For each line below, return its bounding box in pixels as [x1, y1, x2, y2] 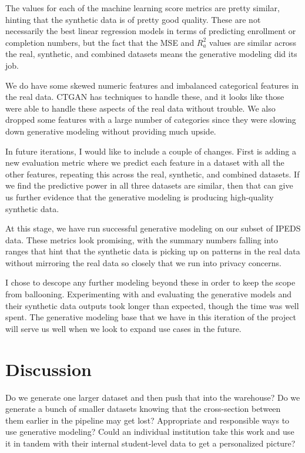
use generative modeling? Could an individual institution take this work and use [5, 425, 294, 438]
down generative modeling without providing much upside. [5, 125, 216, 137]
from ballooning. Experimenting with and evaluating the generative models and [5, 288, 291, 300]
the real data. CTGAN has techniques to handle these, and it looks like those [5, 90, 284, 103]
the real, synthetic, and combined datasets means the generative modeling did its [5, 48, 297, 60]
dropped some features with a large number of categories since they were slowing [5, 113, 296, 126]
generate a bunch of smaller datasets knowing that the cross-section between [5, 402, 281, 415]
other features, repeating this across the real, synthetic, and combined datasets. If [5, 167, 300, 180]
